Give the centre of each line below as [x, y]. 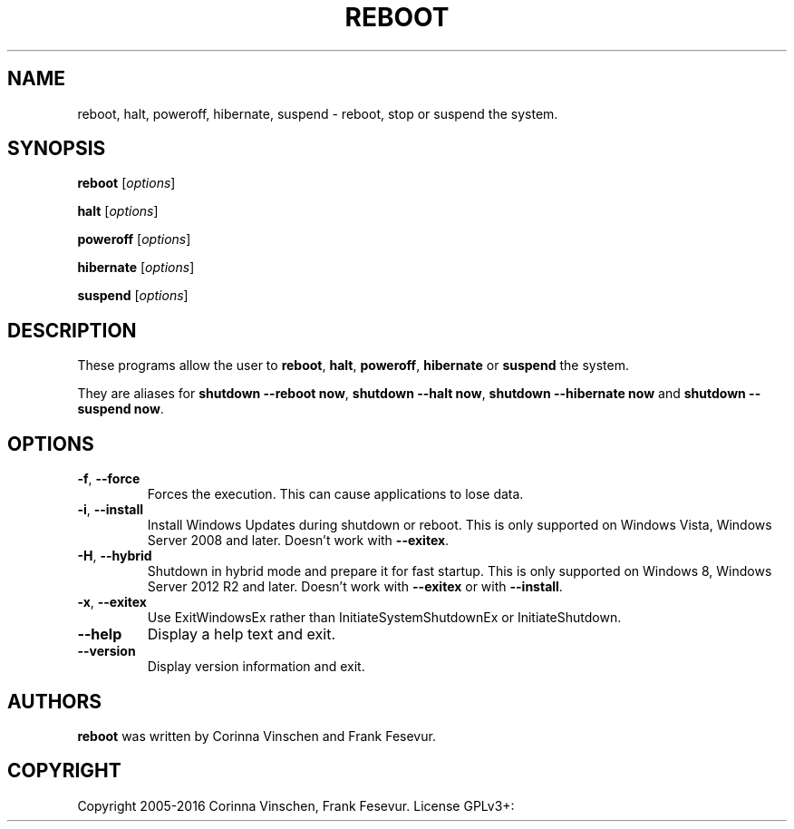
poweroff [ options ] [134, 239]
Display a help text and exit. [241, 634]
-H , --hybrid [115, 556]
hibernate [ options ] [136, 268]
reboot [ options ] [126, 183]
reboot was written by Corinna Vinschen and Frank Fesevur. [257, 736]
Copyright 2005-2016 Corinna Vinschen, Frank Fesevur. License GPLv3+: [296, 805]
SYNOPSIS [57, 149]
